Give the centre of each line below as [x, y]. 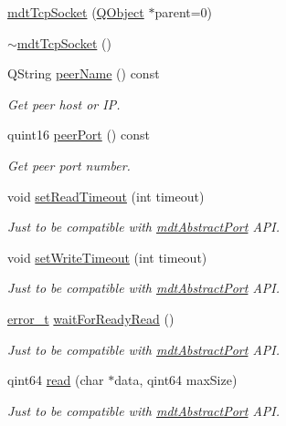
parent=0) [184, 12]
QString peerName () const [84, 73]
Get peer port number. [69, 165]
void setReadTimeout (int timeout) [106, 196]
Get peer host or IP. [64, 104]
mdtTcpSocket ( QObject [76, 12]
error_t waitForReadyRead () [91, 318]
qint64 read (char [56, 380]
